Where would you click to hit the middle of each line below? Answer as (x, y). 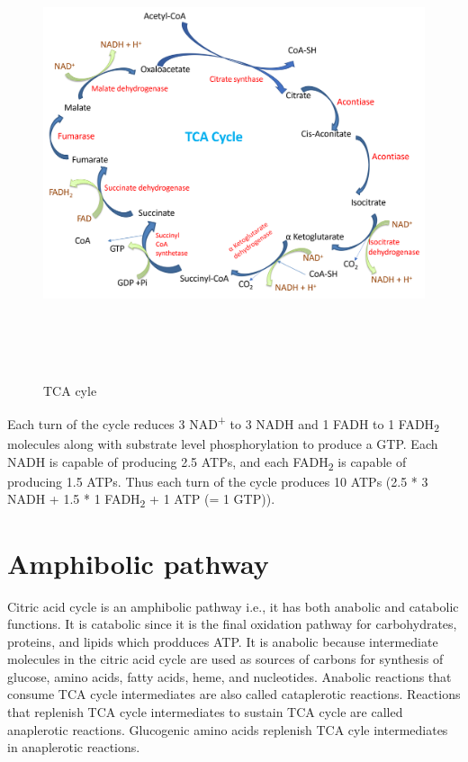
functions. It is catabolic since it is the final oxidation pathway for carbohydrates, (232, 624)
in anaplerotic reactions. (74, 747)
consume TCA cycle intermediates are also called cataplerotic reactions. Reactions (234, 694)
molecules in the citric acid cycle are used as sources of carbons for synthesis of (225, 659)
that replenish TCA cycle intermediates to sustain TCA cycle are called (205, 712)
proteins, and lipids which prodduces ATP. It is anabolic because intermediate (223, 641)
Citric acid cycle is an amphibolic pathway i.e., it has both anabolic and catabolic (233, 606)
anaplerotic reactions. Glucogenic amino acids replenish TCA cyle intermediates (228, 729)
